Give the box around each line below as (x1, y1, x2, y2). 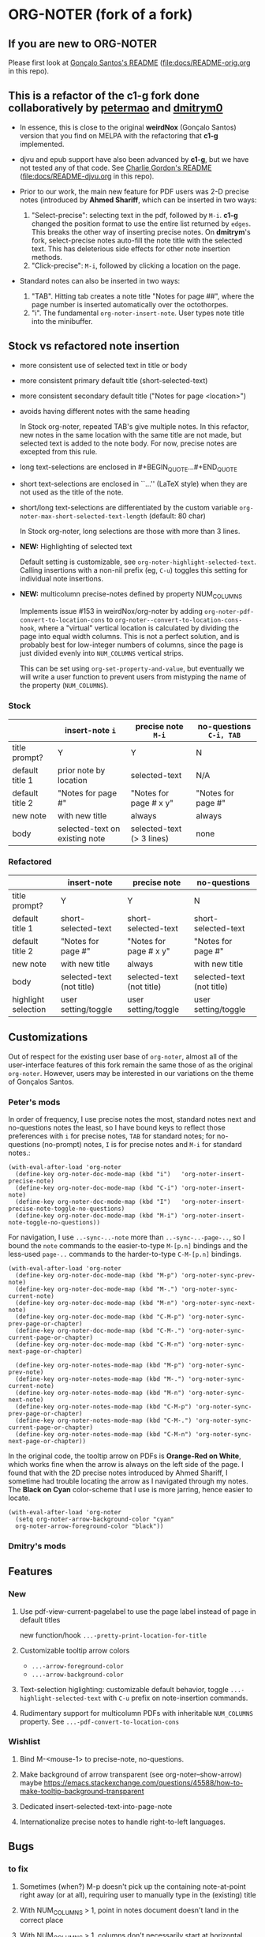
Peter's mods (8, 1096, 61, 1108)
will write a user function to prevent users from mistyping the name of (19, 672, 247, 682)
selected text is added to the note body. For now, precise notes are (19, 438, 237, 448)
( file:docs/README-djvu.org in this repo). (19, 171, 155, 181)
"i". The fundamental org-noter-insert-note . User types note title (31, 308, 244, 318)
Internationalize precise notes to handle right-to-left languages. (19, 1817, 226, 1826)
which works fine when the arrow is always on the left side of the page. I (8, 1459, 244, 1469)
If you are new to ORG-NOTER (8, 37, 158, 51)
